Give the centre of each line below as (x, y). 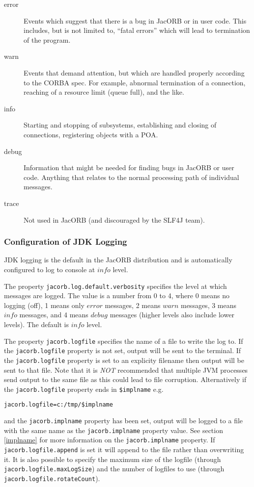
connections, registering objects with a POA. (91, 134)
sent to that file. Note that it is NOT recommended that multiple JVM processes (126, 370)
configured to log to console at (50, 269)
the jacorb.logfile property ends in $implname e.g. (84, 389)
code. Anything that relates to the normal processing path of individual (131, 177)
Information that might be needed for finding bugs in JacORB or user (129, 167)
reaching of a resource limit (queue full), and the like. (104, 92)
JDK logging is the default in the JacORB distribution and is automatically (118, 260)
